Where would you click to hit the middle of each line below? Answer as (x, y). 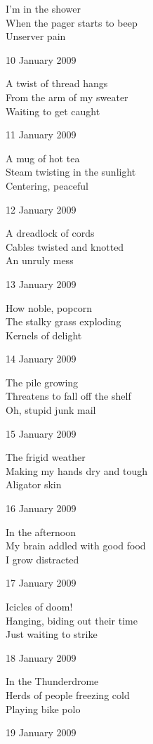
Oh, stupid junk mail (51, 410)
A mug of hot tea (43, 158)
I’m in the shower (44, 8)
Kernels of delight (44, 335)
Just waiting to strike (52, 634)
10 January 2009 (41, 59)
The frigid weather (46, 457)
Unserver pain (36, 36)
